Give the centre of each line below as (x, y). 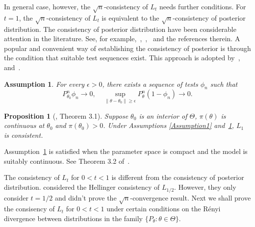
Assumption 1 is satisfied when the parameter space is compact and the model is (126, 151)
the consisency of (29, 209)
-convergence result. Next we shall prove (191, 197)
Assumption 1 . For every (44, 84)
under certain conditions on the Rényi (164, 209)
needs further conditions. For (203, 6)
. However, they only (205, 187)
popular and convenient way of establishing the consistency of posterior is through (127, 48)
